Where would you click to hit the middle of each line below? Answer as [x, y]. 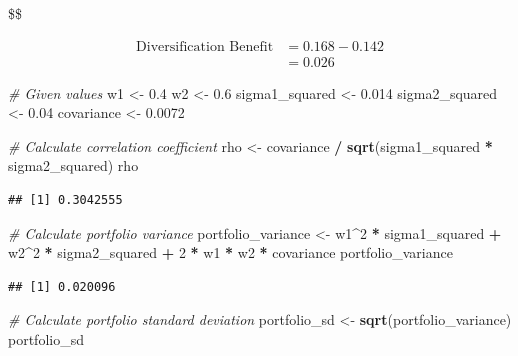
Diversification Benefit [205, 46]
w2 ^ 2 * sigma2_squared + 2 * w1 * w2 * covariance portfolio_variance [230, 252]
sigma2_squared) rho [73, 165]
